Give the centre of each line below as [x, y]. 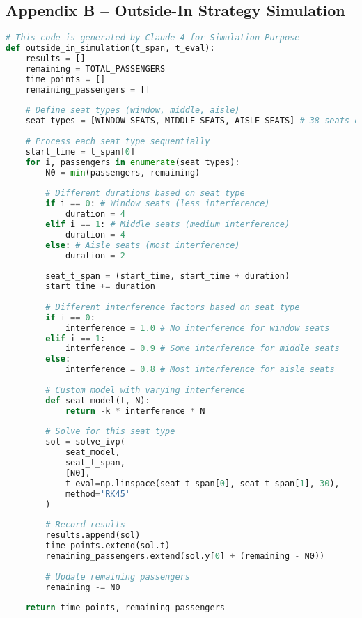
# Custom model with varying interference [145, 390]
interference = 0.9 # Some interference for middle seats [202, 349]
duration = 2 [95, 255]
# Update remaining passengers [118, 577]
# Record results [85, 525]
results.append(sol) [93, 535]
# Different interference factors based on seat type [173, 307]
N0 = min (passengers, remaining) [123, 172]
